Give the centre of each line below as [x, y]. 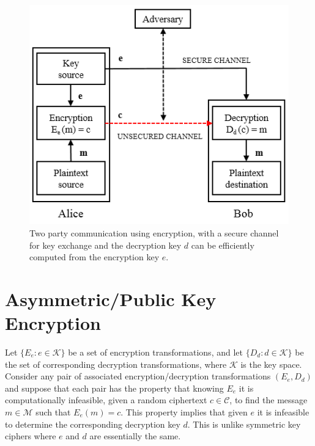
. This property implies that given [184, 412]
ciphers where [31, 436]
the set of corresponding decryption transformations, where [116, 364]
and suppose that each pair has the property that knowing [114, 388]
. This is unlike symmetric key [244, 424]
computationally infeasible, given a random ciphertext [106, 400]
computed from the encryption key [94, 257]
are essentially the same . [135, 436]
